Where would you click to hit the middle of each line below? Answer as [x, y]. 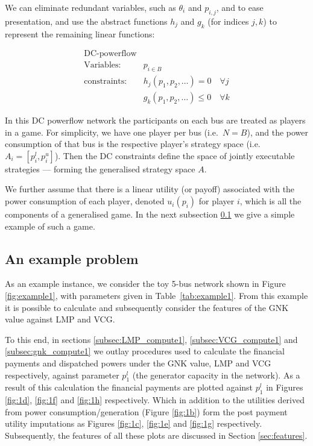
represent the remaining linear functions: [80, 33]
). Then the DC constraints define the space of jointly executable [175, 155]
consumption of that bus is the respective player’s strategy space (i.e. [133, 144]
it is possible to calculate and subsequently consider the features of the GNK [147, 307]
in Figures [285, 387]
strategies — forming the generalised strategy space [100, 168]
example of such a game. [50, 226]
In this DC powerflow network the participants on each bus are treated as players [155, 120]
